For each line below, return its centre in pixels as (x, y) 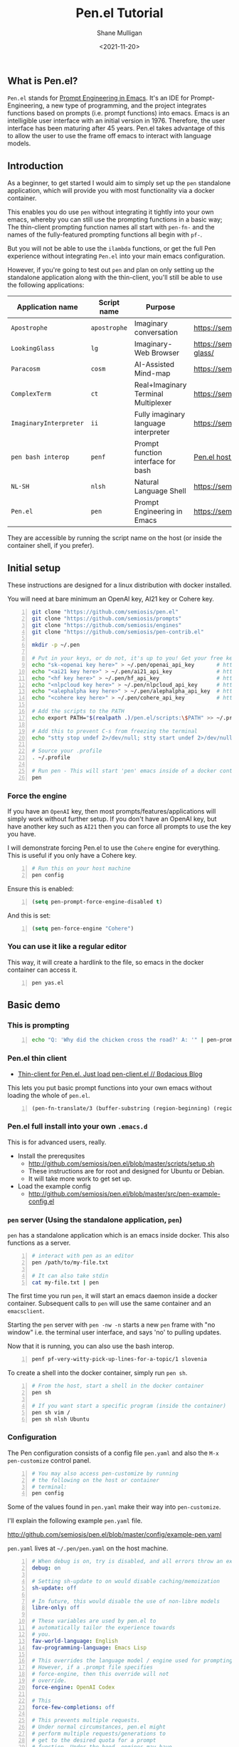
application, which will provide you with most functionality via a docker (111, 191)
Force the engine (37, 796)
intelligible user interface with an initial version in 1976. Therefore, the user (116, 121)
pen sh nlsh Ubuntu (60, 1419)
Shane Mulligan (119, 33)
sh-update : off (54, 1588)
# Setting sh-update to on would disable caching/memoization (126, 1581)
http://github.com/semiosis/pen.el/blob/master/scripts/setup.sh (121, 1163)
